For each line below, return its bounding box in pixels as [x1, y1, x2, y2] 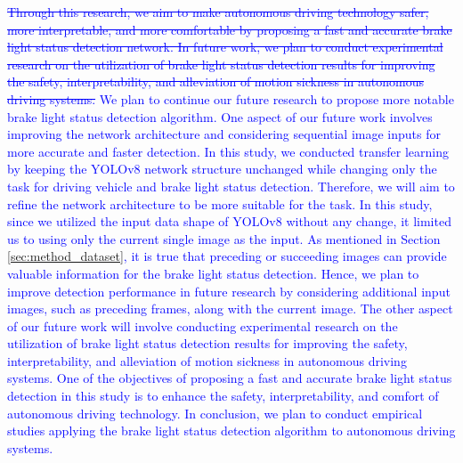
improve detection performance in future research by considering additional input [7, 281, 451, 300]
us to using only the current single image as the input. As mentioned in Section [7, 229, 441, 248]
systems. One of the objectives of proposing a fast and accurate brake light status [7, 369, 452, 387]
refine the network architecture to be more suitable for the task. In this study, [7, 194, 433, 213]
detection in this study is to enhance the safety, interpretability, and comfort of [7, 386, 439, 405]
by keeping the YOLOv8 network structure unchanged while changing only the [7, 159, 437, 178]
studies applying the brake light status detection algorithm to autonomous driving [7, 421, 456, 440]
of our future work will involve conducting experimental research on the [7, 316, 398, 335]
